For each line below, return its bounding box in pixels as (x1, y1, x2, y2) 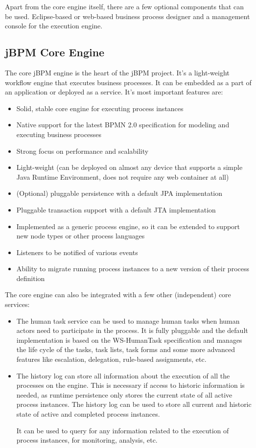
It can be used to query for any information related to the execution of (16, 425, 229, 435)
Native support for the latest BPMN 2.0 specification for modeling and (16, 119, 230, 130)
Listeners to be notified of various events (16, 247, 138, 257)
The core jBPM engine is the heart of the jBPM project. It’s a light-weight (5, 67, 230, 77)
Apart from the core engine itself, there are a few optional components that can (5, 1, 244, 11)
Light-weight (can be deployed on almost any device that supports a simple (16, 162, 243, 172)
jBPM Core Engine (5, 45, 105, 60)
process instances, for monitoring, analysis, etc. (16, 435, 158, 445)
